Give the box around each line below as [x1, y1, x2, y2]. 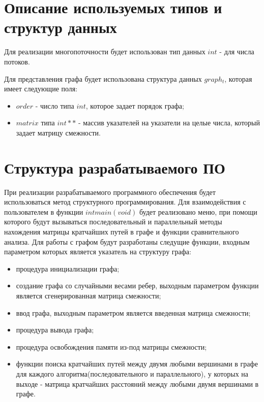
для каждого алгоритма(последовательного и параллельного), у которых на [16, 368, 249, 379]
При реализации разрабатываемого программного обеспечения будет [4, 186, 216, 197]
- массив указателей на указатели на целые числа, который [78, 117, 260, 128]
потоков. [4, 56, 30, 66]
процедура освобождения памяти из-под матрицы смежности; [16, 341, 207, 352]
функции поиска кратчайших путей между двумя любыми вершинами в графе [16, 358, 258, 369]
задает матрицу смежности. [16, 127, 101, 138]
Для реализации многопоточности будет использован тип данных [4, 46, 206, 57]
